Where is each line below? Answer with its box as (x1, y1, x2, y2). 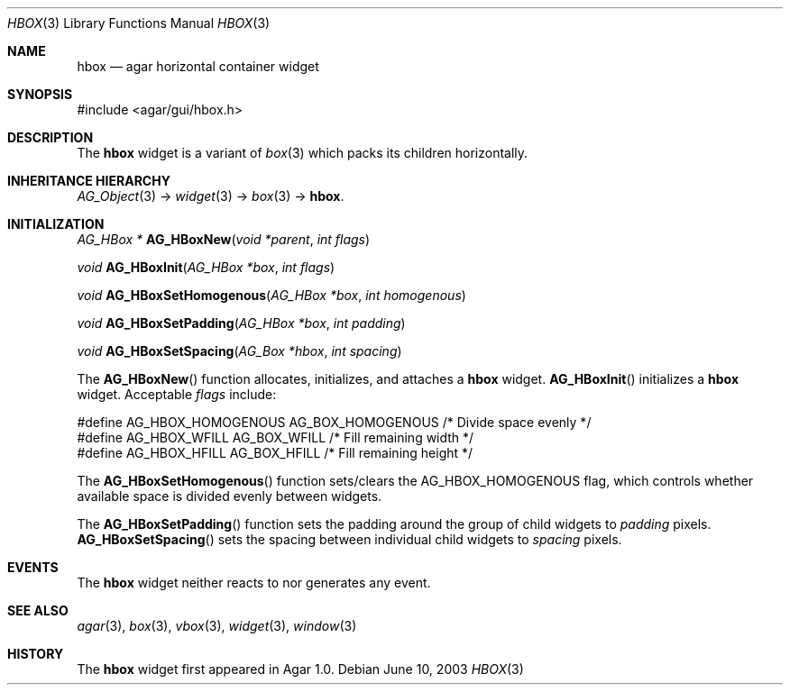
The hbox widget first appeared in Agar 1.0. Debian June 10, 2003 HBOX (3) (77, 661, 524, 677)
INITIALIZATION (7, 216, 105, 232)
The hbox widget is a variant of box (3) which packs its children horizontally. (77, 145, 528, 160)
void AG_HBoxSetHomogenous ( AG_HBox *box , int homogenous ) (77, 287, 466, 303)
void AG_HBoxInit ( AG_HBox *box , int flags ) (77, 259, 335, 275)
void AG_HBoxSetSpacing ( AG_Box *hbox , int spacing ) (77, 343, 402, 359)
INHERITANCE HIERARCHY (7, 173, 170, 188)
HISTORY (7, 646, 64, 661)
